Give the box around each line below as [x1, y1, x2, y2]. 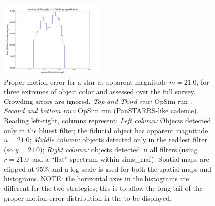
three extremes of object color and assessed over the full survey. [4, 86, 196, 97]
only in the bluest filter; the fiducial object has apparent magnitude [4, 125, 208, 135]
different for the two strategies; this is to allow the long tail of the [4, 183, 203, 193]
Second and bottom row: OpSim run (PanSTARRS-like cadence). [4, 105, 199, 116]
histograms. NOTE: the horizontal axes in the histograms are [4, 173, 189, 183]
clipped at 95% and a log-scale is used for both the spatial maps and [4, 163, 212, 173]
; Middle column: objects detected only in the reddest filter [29, 135, 207, 145]
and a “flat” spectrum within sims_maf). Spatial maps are [32, 154, 209, 164]
